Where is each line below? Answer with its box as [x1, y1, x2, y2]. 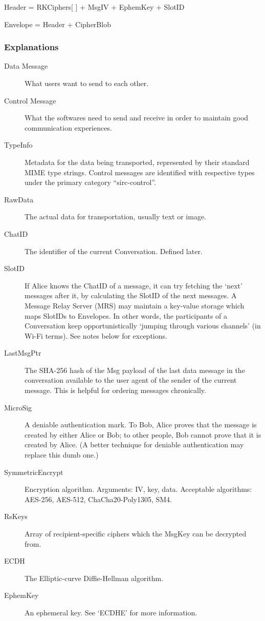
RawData [4, 194, 34, 204]
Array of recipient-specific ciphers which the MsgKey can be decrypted [25, 528, 247, 539]
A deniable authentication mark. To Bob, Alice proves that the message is [25, 419, 257, 430]
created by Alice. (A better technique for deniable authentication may [25, 439, 244, 450]
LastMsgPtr [4, 347, 41, 358]
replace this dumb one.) [25, 449, 99, 460]
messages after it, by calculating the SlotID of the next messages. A [25, 290, 237, 301]
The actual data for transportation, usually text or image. [25, 211, 207, 222]
